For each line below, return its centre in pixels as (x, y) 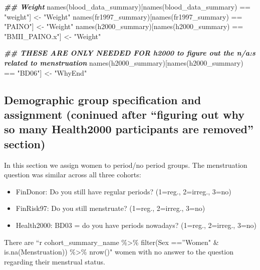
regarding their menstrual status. (55, 261)
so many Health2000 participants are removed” (129, 129)
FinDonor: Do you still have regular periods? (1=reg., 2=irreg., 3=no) (123, 191)
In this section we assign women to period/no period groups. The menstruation (126, 165)
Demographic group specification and (103, 99)
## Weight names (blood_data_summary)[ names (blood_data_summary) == (127, 7)
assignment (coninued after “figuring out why (124, 114)
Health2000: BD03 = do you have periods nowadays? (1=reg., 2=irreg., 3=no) (136, 225)
